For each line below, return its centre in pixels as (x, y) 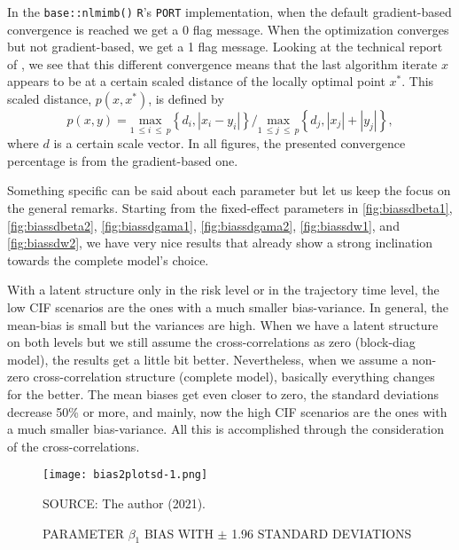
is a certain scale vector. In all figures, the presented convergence (229, 143)
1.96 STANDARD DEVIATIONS (322, 533)
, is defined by (186, 99)
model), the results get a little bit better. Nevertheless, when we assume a (208, 359)
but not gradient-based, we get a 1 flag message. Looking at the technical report (225, 47)
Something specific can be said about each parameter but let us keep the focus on (229, 190)
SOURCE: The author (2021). (124, 503)
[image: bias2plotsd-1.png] (125, 475)
